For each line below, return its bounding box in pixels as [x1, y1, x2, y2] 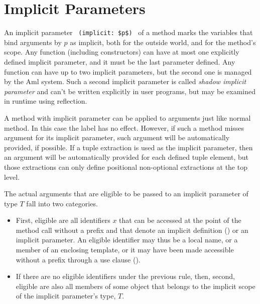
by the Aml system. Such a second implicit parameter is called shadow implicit [4, 76, 246, 87]
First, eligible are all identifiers [16, 215, 110, 225]
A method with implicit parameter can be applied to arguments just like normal [4, 112, 251, 123]
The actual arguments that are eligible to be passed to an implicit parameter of [4, 188, 248, 199]
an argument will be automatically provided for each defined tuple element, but [4, 152, 249, 162]
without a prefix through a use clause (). [16, 254, 141, 264]
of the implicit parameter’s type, [16, 290, 116, 301]
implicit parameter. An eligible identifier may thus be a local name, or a [16, 234, 238, 245]
